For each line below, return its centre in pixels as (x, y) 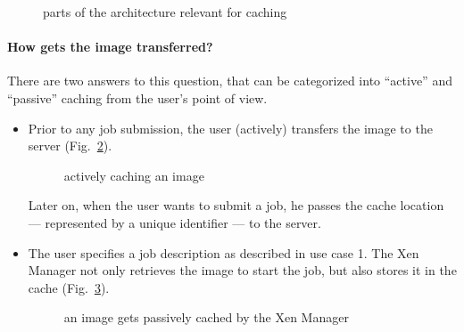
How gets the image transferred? (110, 47)
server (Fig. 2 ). (70, 146)
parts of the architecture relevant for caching (165, 12)
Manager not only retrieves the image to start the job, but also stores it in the (242, 270)
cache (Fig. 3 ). (69, 287)
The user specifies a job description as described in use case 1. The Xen (224, 252)
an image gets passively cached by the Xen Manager (206, 317)
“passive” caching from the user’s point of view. (137, 97)
